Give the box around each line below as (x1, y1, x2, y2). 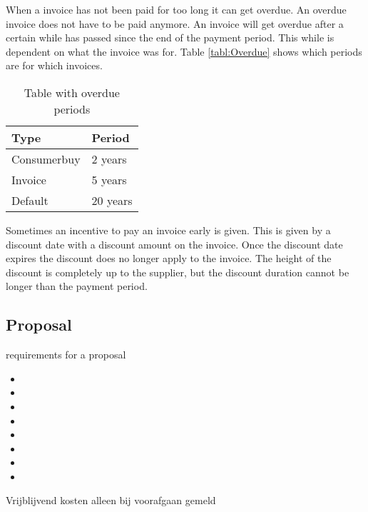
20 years (91, 191, 133, 209)
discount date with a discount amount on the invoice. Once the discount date (6, 236, 343, 251)
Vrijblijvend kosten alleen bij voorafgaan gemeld (6, 493, 216, 508)
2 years (91, 150, 127, 167)
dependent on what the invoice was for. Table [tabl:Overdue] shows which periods (6, 44, 362, 59)
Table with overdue (24, 84, 120, 101)
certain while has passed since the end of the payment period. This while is (6, 30, 334, 45)
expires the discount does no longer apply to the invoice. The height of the (6, 251, 332, 266)
